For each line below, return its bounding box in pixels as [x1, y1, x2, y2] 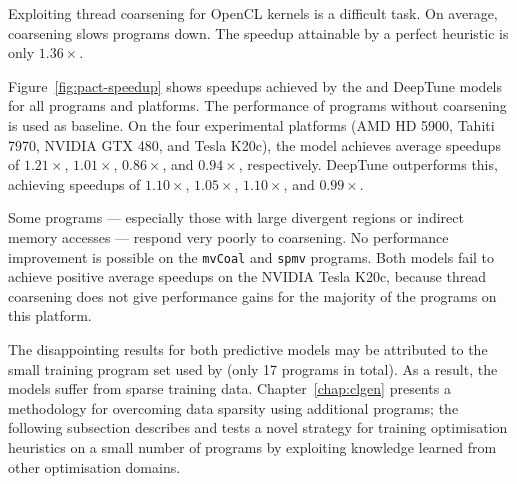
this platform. [8, 305, 92, 326]
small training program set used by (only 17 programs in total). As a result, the [8, 358, 498, 379]
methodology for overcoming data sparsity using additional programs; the [8, 397, 459, 418]
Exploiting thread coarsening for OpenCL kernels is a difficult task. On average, [8, 3, 498, 23]
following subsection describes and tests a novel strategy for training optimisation [8, 417, 508, 438]
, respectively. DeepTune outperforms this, [238, 154, 498, 175]
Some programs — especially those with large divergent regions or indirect [8, 207, 464, 228]
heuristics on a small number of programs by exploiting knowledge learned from [8, 436, 497, 457]
